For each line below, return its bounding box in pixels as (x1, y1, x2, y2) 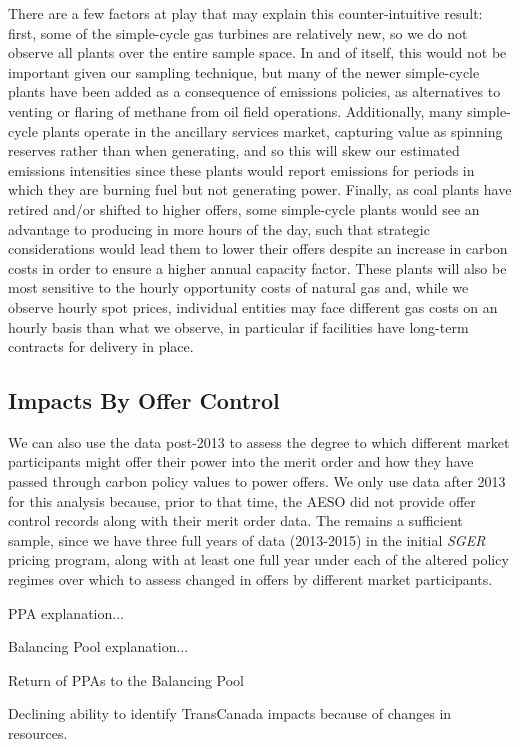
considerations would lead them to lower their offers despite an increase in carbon (8, 238, 508, 259)
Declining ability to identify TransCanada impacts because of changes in (8, 703, 452, 724)
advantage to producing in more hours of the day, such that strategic (8, 218, 430, 239)
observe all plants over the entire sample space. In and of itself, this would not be (8, 42, 507, 63)
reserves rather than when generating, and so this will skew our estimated (8, 140, 460, 161)
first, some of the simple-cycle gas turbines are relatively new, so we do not (8, 22, 468, 43)
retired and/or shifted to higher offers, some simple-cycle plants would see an (8, 198, 480, 219)
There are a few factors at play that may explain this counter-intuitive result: (8, 3, 483, 23)
